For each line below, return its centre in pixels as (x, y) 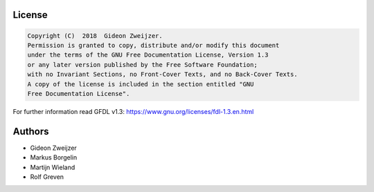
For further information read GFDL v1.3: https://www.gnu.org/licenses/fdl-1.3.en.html (133, 111)
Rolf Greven (47, 177)
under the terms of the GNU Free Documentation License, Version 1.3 (148, 55)
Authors (31, 131)
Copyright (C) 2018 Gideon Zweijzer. (95, 36)
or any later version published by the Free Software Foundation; (142, 65)
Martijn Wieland (53, 167)
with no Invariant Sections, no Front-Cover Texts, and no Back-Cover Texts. (162, 75)
